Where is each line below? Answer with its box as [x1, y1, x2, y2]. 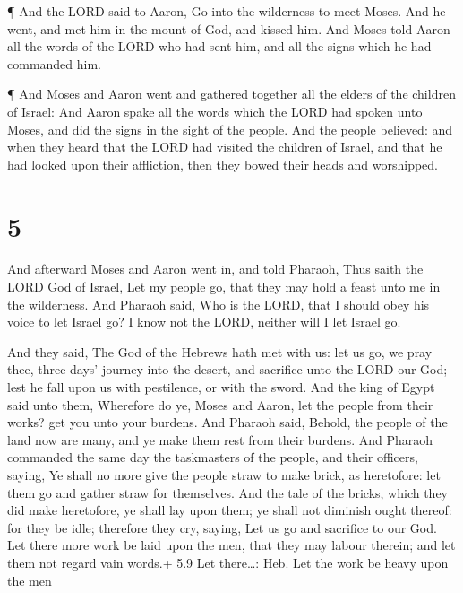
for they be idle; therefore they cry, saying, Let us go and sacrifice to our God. [7, 518, 437, 536]
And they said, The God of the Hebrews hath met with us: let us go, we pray [7, 342, 433, 361]
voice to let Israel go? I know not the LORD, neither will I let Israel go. [7, 312, 401, 331]
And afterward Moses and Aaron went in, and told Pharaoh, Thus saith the [7, 259, 424, 278]
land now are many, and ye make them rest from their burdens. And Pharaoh [7, 430, 433, 449]
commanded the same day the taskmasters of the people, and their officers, [7, 448, 418, 467]
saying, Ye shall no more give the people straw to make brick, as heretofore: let [7, 466, 441, 484]
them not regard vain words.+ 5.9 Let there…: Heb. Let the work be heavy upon [7, 553, 449, 571]
